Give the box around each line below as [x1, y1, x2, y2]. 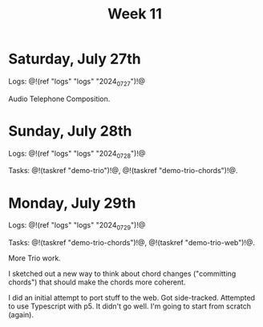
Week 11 [107, 5, 163, 23]
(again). [8, 310, 34, 320]
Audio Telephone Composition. [8, 94, 111, 103]
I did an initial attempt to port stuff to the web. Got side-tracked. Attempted [8, 293, 255, 303]
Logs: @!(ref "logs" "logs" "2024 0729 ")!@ [8, 220, 146, 232]
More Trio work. [8, 253, 62, 263]
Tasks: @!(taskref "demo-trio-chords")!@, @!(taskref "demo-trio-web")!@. [8, 238, 255, 248]
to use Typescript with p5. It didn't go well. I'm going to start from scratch [8, 301, 251, 311]
